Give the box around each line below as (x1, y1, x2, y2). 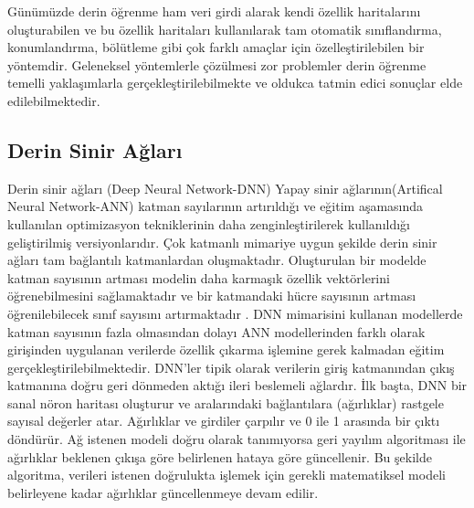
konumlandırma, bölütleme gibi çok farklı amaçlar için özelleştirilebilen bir (7, 37, 425, 57)
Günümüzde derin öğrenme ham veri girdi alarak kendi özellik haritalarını (7, 2, 421, 20)
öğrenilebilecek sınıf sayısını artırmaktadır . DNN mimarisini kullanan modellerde (7, 303, 463, 323)
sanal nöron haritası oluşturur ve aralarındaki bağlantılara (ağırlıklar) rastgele (7, 393, 444, 412)
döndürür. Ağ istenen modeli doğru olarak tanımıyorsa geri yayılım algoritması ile (7, 429, 466, 449)
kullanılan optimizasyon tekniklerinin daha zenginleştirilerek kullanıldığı (7, 214, 410, 233)
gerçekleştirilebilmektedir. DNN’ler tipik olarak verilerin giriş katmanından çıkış (7, 357, 455, 376)
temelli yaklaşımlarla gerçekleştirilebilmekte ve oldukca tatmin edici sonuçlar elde (7, 73, 463, 92)
